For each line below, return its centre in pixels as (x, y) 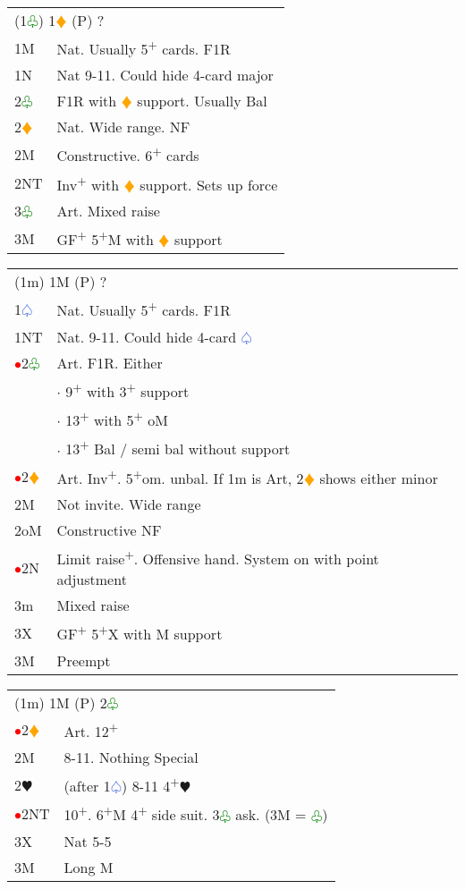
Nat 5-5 (88, 841)
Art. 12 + (91, 729)
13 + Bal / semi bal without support (178, 448)
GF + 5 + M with (105, 238)
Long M (89, 867)
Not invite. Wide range (129, 504)
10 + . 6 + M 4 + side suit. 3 (142, 813)
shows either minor (379, 478)
